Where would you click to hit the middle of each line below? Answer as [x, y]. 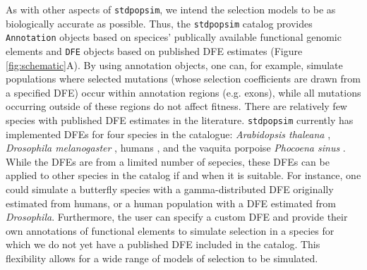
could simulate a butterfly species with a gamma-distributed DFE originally [170, 189]
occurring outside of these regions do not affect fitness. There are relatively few [176, 106]
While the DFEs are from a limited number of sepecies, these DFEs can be [168, 161]
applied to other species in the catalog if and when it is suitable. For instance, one [183, 175]
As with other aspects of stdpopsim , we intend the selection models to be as [171, 9]
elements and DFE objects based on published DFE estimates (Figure [154, 50]
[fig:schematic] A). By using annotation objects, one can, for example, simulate [174, 65]
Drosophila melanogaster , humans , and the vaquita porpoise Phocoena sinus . [176, 148]
